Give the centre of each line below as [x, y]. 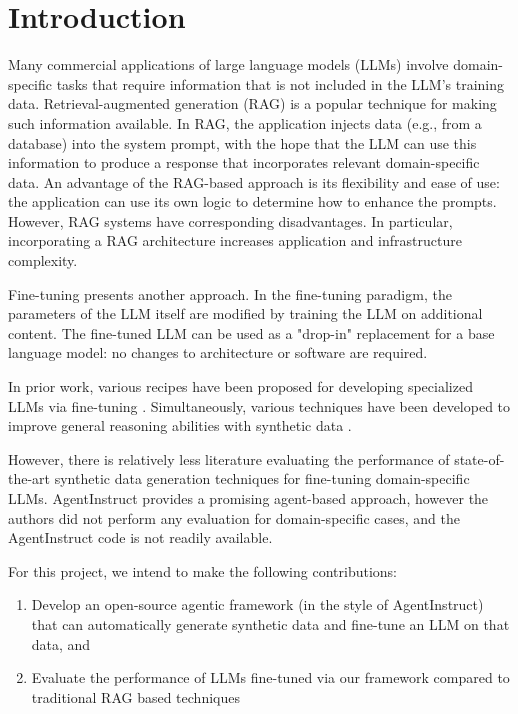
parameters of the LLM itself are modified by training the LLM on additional [245, 313]
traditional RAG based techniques [135, 696]
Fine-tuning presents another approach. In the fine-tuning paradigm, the [230, 293]
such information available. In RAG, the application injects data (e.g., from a [245, 122]
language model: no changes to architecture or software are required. [218, 352]
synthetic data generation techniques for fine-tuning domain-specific [262, 478]
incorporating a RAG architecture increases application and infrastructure [235, 240]
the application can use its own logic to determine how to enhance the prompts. [252, 201]
